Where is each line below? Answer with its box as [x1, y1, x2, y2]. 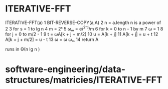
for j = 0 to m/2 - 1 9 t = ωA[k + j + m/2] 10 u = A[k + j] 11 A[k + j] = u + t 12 [5, 31, 158, 37]
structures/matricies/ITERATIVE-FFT [5, 74, 162, 85]
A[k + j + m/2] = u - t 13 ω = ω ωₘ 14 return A [5, 36, 99, 42]
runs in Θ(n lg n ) [5, 46, 40, 52]
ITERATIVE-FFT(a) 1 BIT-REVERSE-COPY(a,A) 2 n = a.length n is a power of [5, 19, 161, 25]
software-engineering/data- [5, 63, 126, 75]
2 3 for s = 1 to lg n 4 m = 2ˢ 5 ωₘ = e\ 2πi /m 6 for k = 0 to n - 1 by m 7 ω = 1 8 [5, 24, 163, 31]
